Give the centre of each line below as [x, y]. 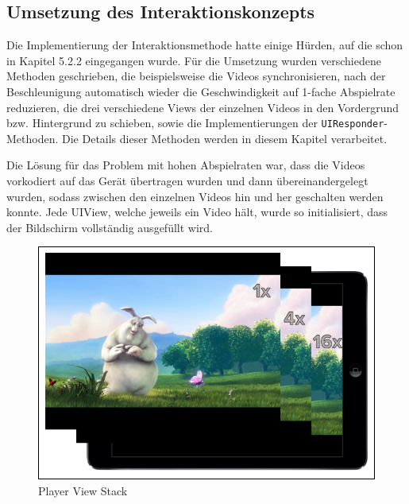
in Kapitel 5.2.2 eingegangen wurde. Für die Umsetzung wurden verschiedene [194, 60]
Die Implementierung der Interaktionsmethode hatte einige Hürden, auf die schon [205, 45]
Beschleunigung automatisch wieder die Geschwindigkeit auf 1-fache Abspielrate [201, 91]
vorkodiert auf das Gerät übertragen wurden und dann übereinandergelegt [187, 181]
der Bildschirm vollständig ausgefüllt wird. [110, 227]
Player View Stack [83, 490]
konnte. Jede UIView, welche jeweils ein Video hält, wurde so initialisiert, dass [197, 212]
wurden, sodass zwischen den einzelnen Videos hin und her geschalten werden [195, 196]
